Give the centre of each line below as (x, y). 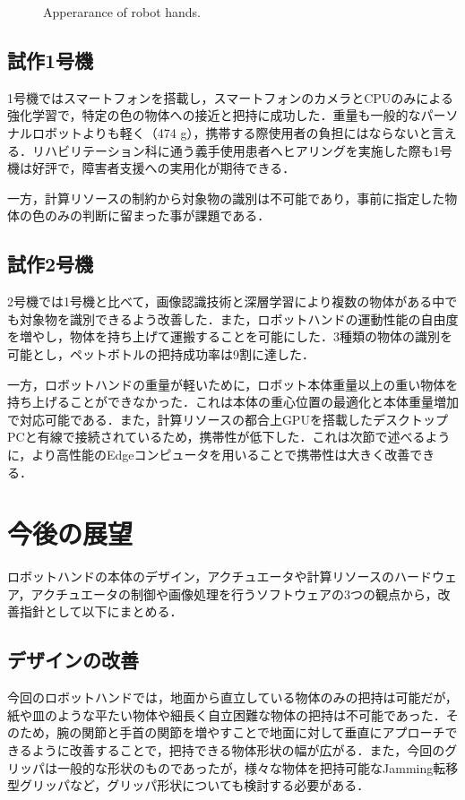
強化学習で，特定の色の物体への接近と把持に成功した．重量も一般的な (214, 115)
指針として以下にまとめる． (101, 611)
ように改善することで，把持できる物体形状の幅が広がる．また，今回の (238, 749)
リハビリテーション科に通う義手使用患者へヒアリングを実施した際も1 (236, 150)
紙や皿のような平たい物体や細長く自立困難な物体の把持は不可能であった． (227, 714)
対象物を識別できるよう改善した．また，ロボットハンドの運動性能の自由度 (239, 318)
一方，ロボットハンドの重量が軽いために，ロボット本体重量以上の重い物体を (233, 384)
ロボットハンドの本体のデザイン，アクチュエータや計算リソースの (201, 576)
